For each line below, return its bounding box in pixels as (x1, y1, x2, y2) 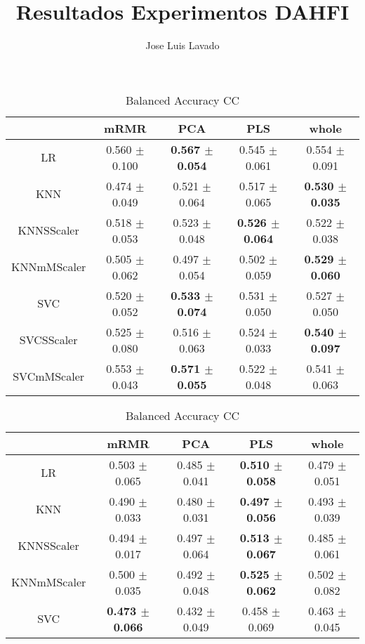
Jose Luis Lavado (145, 38, 220, 53)
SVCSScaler (19, 331, 78, 348)
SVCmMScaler (13, 368, 85, 385)
